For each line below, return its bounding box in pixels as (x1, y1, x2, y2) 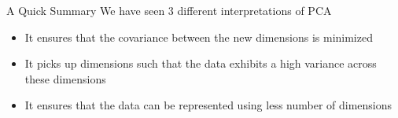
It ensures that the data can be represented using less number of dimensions (24, 97, 392, 113)
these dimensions (24, 70, 106, 87)
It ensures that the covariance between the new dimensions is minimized (24, 28, 373, 45)
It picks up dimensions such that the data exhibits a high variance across (24, 55, 377, 72)
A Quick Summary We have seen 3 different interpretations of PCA (6, 2, 332, 18)
